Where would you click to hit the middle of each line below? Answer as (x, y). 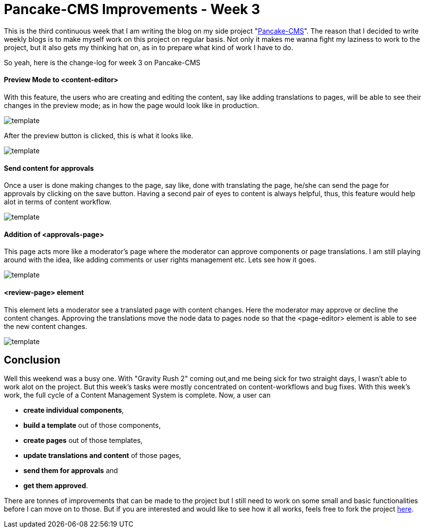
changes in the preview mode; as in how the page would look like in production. (132, 105)
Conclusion (32, 360)
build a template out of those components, (92, 425)
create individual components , (74, 410)
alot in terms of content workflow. (58, 202)
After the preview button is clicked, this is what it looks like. (99, 135)
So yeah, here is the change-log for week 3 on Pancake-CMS (102, 62)
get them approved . (56, 486)
